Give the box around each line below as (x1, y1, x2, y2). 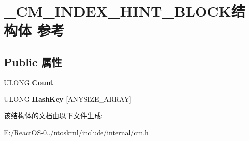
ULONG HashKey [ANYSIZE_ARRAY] (4, 94, 131, 104)
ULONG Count (4, 77, 53, 87)
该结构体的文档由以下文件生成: (4, 110, 103, 120)
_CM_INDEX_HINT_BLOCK (4, 1, 231, 21)
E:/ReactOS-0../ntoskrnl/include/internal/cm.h (4, 127, 149, 137)
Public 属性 (4, 54, 62, 69)
